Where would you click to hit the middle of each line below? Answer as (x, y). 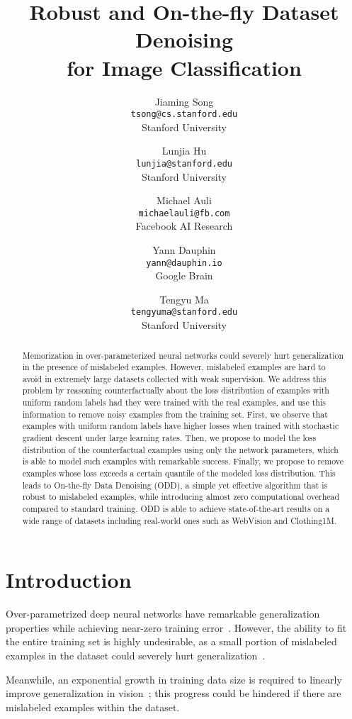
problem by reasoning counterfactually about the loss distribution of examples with (176, 390)
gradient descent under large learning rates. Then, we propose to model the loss (169, 438)
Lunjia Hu (184, 151)
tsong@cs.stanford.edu (184, 115)
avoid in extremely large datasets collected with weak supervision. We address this (174, 378)
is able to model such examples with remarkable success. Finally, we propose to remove (183, 461)
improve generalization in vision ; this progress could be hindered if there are (174, 693)
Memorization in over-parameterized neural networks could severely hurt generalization (183, 355)
